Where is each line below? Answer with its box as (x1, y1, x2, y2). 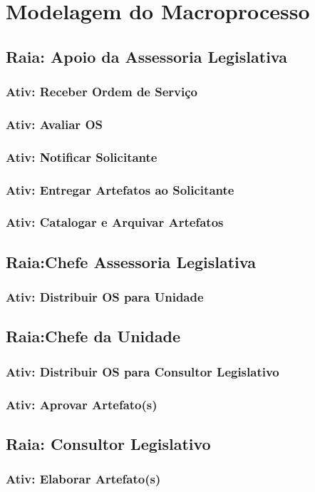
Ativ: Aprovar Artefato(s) (6, 395, 157, 413)
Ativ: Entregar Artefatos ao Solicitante (6, 180, 234, 198)
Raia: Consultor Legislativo (6, 432, 211, 454)
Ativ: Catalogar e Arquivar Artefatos (6, 213, 224, 231)
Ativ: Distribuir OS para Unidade (6, 288, 204, 306)
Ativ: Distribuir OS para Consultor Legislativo (6, 362, 279, 380)
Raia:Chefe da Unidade (6, 325, 180, 347)
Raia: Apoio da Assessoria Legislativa (6, 45, 288, 67)
